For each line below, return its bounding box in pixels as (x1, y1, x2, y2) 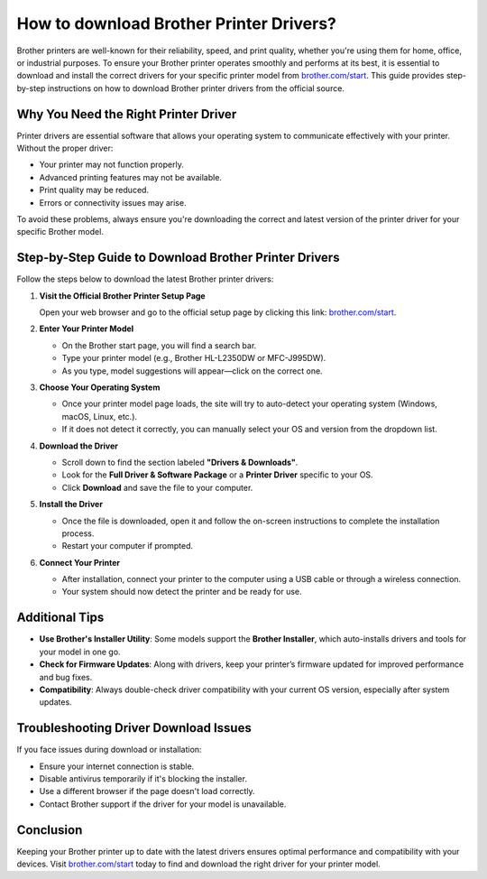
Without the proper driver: (16, 143, 114, 153)
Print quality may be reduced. (39, 185, 149, 196)
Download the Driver (39, 440, 119, 451)
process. (61, 528, 95, 539)
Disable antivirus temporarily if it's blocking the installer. (39, 773, 248, 784)
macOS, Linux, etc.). (61, 411, 138, 421)
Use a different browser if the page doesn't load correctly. (39, 786, 256, 797)
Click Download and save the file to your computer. (61, 482, 253, 493)
